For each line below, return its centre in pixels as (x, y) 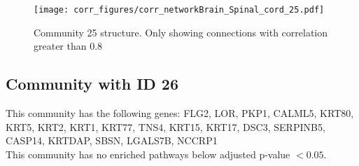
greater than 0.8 (68, 46)
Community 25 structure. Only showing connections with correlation (181, 32)
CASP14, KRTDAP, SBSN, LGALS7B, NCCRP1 (112, 140)
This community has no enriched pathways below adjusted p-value (148, 154)
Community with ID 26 (92, 84)
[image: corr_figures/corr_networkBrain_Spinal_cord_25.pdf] (179, 10)
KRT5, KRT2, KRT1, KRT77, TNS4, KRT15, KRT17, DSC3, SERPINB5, (166, 126)
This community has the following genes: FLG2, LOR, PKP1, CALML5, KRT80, (180, 113)
